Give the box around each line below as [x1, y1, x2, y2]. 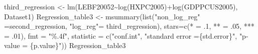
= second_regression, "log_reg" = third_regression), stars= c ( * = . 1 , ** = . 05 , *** [4, 21, 254, 31]
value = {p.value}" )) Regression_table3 [4, 40, 126, 51]
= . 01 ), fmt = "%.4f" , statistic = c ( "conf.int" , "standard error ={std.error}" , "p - [4, 30, 248, 41]
